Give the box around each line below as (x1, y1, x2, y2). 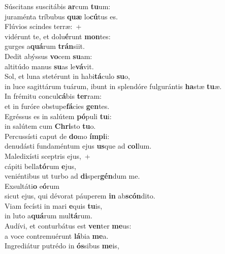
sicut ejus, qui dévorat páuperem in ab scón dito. (5, 190, 155, 201)
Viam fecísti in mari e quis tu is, (5, 200, 103, 211)
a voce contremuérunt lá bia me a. (5, 230, 109, 241)
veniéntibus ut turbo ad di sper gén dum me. (5, 171, 140, 181)
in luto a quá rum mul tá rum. (5, 210, 92, 221)
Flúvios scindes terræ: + (5, 21, 82, 32)
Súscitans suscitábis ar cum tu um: (5, 1, 111, 11)
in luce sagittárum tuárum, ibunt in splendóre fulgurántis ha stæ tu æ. (5, 80, 222, 91)
